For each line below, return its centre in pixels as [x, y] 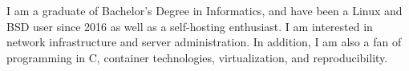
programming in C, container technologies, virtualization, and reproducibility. [197, 57]
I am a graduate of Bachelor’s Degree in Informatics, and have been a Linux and [204, 10]
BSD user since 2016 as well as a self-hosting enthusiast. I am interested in [190, 26]
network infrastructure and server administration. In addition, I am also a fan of [204, 42]
